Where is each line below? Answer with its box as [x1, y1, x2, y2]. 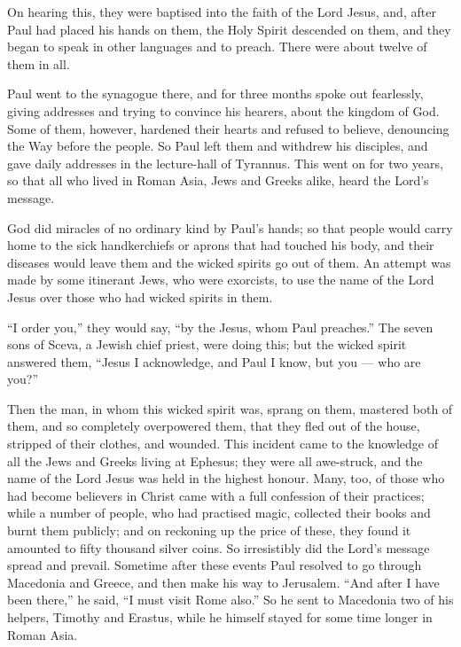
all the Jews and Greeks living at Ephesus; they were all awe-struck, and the [7, 451, 423, 470]
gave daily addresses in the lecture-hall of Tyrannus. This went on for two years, [7, 153, 443, 172]
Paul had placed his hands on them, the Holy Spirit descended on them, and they [7, 19, 451, 38]
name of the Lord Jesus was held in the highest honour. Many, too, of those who [7, 469, 445, 487]
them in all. [7, 54, 70, 73]
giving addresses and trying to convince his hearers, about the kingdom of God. [7, 101, 440, 120]
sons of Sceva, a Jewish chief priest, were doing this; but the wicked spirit [7, 335, 407, 354]
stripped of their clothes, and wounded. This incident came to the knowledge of [7, 434, 439, 453]
